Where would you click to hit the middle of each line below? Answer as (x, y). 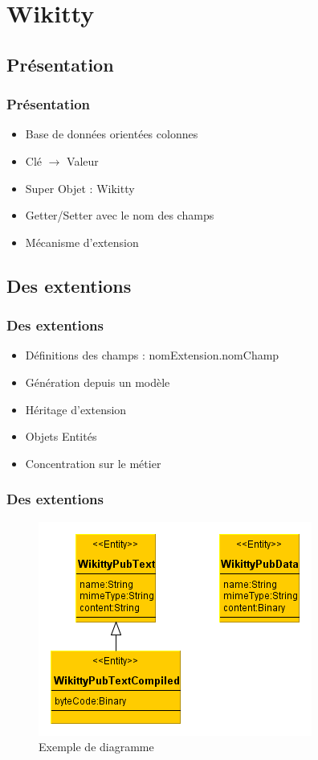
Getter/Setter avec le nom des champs (120, 215)
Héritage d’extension (76, 409)
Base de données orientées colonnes (112, 134)
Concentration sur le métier (93, 463)
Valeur (83, 160)
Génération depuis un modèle (98, 382)
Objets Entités (61, 436)
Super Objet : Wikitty (80, 188)
